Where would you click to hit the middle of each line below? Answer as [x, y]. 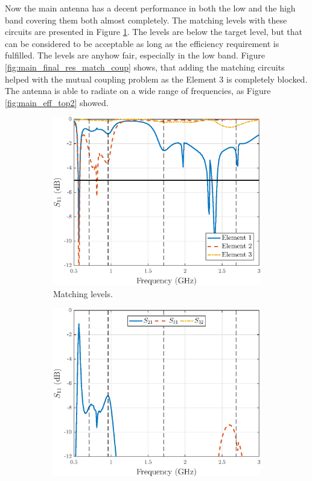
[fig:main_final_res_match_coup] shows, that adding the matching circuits [145, 67]
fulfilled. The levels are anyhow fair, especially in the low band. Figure [135, 55]
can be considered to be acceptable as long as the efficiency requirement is [142, 43]
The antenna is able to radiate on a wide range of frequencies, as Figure [138, 91]
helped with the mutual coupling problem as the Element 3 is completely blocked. [156, 79]
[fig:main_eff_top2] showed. [57, 102]
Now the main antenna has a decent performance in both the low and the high [150, 8]
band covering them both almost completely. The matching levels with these [146, 20]
